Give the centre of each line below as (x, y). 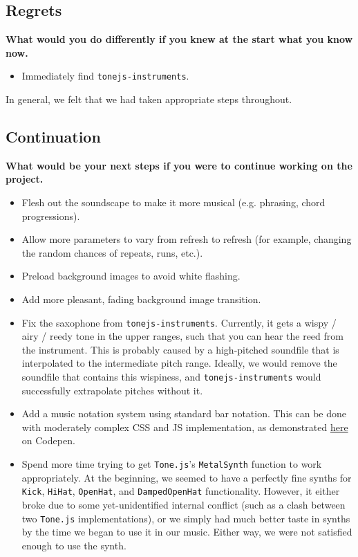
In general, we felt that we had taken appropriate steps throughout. (149, 99)
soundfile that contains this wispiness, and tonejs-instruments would (171, 377)
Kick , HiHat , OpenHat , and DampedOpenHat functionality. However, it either (181, 491)
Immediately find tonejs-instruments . (105, 76)
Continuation (53, 137)
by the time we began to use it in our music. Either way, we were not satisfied (187, 532)
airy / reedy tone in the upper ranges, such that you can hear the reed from (182, 336)
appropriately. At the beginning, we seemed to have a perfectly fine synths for (187, 477)
